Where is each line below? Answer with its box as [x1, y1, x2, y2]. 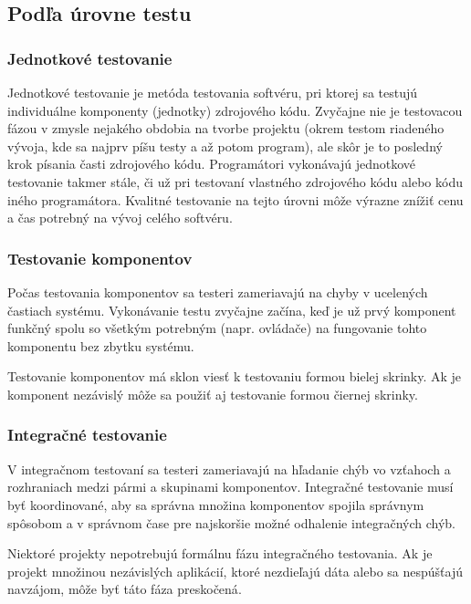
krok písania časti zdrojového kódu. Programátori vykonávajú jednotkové [7, 154, 416, 173]
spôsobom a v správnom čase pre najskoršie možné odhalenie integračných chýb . [7, 513, 455, 532]
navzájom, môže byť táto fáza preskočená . [7, 579, 242, 599]
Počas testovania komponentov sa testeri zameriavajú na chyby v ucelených [7, 282, 428, 301]
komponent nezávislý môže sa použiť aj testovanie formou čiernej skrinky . [7, 384, 418, 403]
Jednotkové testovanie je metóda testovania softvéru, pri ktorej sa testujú [7, 83, 418, 101]
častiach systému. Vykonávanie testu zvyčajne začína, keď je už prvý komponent [7, 300, 456, 319]
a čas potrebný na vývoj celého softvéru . [7, 208, 233, 227]
